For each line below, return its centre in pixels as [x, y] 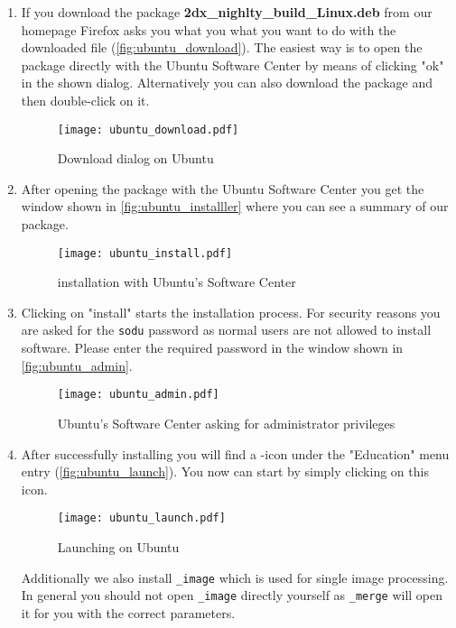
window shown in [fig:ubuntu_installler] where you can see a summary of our [235, 206]
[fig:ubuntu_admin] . [77, 365]
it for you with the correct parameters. [128, 612]
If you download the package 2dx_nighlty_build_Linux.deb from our [227, 12]
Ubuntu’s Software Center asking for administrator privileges [226, 423]
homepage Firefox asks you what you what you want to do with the [209, 29]
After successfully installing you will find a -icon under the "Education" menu [235, 453]
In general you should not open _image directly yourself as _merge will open [232, 595]
